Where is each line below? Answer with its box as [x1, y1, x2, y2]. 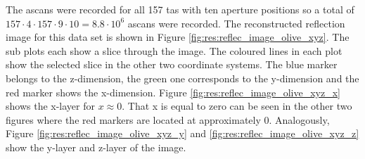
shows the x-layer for [6, 98, 95, 113]
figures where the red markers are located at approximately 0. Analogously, [6, 112, 330, 127]
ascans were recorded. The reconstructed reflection [127, 15, 345, 30]
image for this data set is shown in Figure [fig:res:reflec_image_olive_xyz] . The [6, 30, 350, 44]
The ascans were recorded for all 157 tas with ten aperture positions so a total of [6, 2, 354, 16]
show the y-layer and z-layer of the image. [6, 139, 186, 154]
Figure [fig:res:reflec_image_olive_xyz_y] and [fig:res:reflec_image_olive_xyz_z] [6, 126, 359, 141]
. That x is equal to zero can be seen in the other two [122, 98, 352, 113]
